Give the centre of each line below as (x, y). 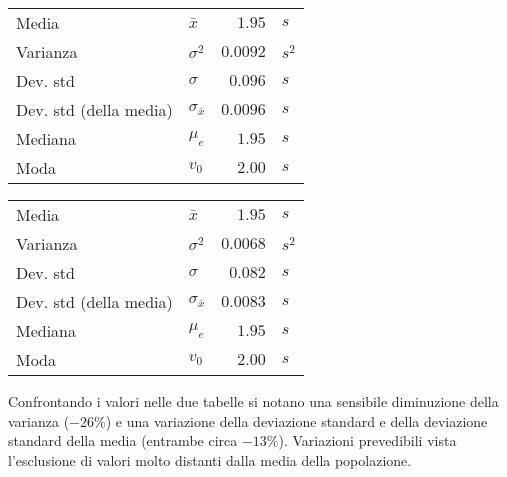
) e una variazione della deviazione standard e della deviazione (296, 420)
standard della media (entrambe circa (123, 440)
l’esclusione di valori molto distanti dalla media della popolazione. (210, 459)
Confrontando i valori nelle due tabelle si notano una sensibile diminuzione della (253, 401)
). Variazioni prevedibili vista (367, 440)
